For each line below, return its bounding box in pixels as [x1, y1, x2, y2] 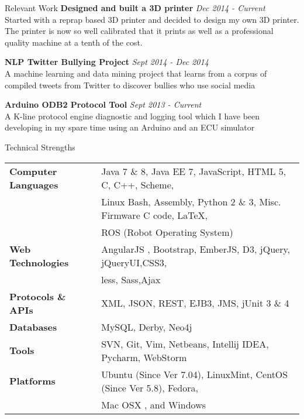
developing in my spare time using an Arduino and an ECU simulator [5, 121, 255, 133]
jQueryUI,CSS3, [101, 255, 167, 269]
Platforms [9, 374, 56, 388]
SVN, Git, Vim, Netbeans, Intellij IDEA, [101, 336, 269, 351]
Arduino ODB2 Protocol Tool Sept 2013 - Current [5, 98, 202, 111]
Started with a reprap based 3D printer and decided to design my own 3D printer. [5, 13, 299, 25]
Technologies [9, 255, 69, 269]
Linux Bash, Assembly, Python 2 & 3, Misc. [101, 194, 281, 208]
